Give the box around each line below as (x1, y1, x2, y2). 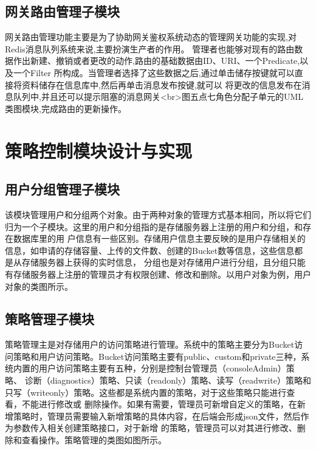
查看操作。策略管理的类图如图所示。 (21, 434, 167, 446)
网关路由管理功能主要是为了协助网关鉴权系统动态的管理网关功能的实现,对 (5, 30, 297, 43)
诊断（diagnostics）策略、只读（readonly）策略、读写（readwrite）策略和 (24, 374, 311, 387)
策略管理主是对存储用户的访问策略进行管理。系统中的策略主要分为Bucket (5, 338, 295, 351)
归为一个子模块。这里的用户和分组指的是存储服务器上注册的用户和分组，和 (5, 220, 303, 233)
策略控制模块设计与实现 (5, 138, 193, 163)
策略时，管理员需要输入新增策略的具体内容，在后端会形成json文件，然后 (13, 409, 301, 422)
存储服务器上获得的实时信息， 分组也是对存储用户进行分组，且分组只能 (21, 256, 306, 269)
